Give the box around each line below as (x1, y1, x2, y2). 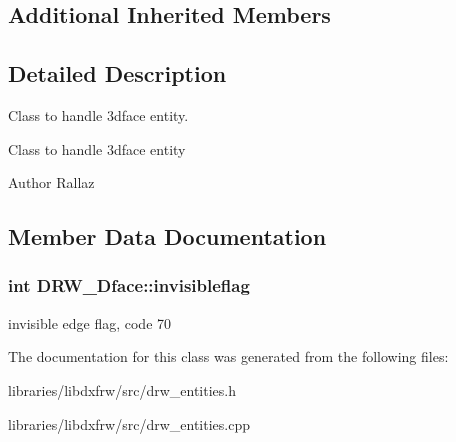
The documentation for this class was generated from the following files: (8, 346, 449, 367)
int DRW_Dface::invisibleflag (8, 273, 250, 298)
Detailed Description (8, 58, 227, 89)
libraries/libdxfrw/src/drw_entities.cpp (8, 413, 250, 434)
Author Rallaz (8, 172, 95, 193)
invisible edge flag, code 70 (8, 312, 172, 333)
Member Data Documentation (8, 221, 327, 252)
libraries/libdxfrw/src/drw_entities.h (8, 379, 236, 400)
